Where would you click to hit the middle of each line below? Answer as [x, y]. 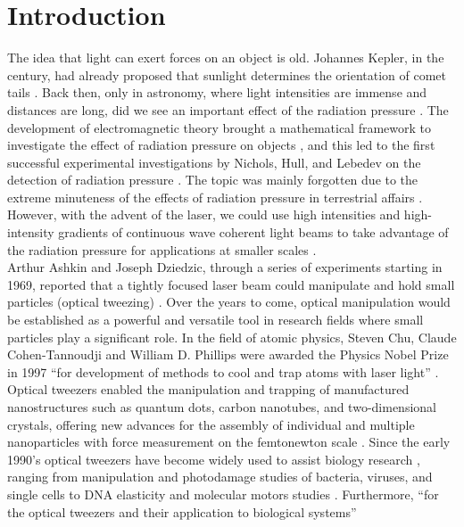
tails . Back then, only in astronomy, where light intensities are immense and [217, 92]
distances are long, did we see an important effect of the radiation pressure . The [228, 109]
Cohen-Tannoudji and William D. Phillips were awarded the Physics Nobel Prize [228, 354]
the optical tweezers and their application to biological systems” [182, 511]
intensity [31, 232]
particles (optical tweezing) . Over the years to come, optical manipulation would [229, 302]
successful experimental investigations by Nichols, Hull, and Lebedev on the [214, 162]
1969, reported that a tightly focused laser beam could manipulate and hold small [231, 284]
